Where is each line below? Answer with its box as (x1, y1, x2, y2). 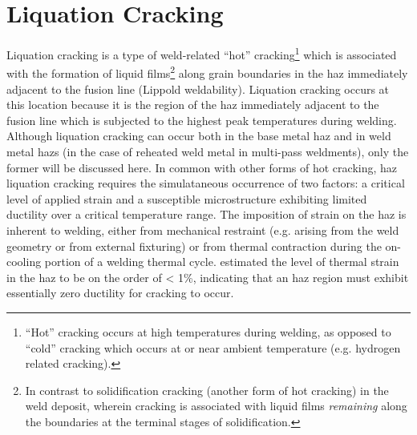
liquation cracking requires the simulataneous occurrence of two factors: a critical (6, 175, 405, 191)
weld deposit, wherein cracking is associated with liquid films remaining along (25, 397, 407, 414)
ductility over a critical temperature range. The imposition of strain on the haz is (6, 206, 407, 223)
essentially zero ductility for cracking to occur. (6, 284, 234, 301)
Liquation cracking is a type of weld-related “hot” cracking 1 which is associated (6, 44, 397, 62)
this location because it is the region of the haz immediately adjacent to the (6, 96, 379, 113)
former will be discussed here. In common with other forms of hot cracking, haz (6, 159, 398, 175)
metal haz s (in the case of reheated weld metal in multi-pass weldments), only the (6, 143, 409, 159)
